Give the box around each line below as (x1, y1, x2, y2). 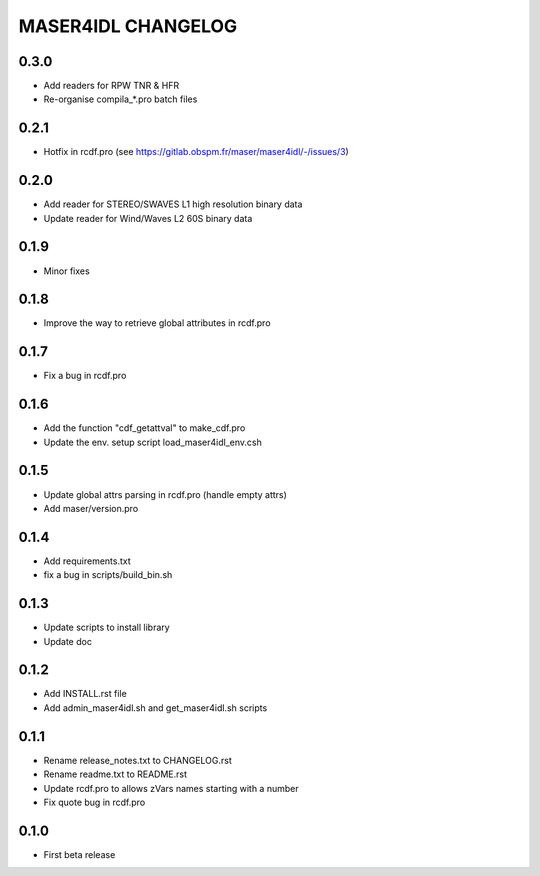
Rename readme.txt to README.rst (43, 768, 188, 780)
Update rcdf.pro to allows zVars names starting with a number (43, 782, 299, 794)
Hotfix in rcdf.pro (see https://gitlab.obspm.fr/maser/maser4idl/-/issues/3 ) (43, 146, 349, 158)
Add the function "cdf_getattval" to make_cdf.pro (43, 422, 246, 434)
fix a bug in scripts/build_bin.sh (43, 569, 173, 581)
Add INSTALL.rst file (43, 688, 127, 700)
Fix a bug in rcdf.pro (43, 370, 127, 382)
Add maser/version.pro (43, 502, 139, 514)
